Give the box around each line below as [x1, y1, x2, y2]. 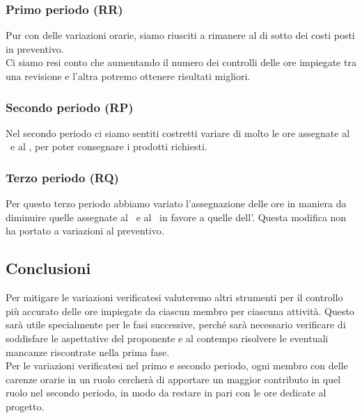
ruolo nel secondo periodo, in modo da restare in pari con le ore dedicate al [6, 385, 326, 400]
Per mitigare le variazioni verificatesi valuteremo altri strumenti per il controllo [6, 290, 343, 305]
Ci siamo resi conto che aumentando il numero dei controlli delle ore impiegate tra [6, 55, 356, 70]
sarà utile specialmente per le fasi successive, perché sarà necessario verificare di [6, 317, 346, 332]
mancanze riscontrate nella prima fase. [6, 344, 170, 359]
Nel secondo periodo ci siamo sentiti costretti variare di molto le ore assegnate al [6, 125, 350, 140]
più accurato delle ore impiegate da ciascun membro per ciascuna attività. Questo [6, 303, 354, 318]
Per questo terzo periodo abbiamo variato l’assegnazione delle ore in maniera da [6, 196, 347, 211]
